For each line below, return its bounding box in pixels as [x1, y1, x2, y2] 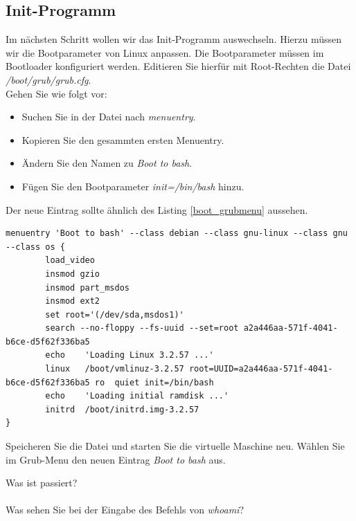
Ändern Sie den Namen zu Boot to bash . [21, 156, 193, 170]
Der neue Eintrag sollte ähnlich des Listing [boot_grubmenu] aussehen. [6, 202, 308, 217]
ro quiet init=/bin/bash [94, 377, 214, 387]
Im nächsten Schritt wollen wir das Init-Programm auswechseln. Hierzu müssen [6, 32, 341, 46]
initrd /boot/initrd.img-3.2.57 [45, 404, 199, 414]
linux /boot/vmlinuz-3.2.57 [45, 364, 184, 374]
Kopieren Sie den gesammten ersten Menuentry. [21, 132, 224, 147]
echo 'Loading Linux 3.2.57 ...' [45, 350, 214, 360]
